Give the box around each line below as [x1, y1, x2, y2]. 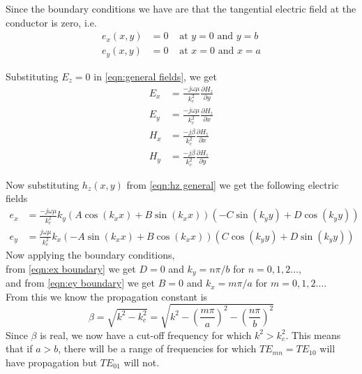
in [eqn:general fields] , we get [93, 69, 217, 83]
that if [6, 341, 33, 356]
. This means [285, 327, 341, 342]
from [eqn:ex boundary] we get [6, 261, 136, 275]
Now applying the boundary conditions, [6, 247, 175, 262]
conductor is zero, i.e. [6, 15, 97, 29]
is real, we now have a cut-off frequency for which [40, 327, 252, 342]
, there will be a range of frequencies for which [58, 341, 257, 356]
